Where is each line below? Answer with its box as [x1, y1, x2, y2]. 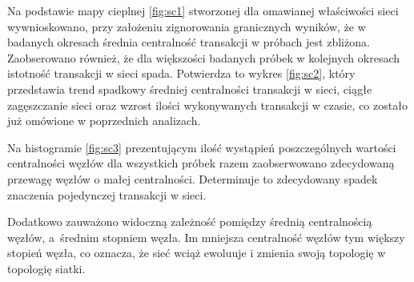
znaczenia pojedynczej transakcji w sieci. [7, 186, 207, 203]
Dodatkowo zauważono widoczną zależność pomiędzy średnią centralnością [7, 213, 372, 230]
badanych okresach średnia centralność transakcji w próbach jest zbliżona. [7, 34, 370, 50]
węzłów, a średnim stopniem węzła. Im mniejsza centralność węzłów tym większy [7, 228, 405, 245]
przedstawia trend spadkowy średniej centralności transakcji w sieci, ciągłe [7, 80, 372, 97]
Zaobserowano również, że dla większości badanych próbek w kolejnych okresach [7, 49, 400, 66]
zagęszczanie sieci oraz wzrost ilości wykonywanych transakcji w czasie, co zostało [7, 96, 408, 113]
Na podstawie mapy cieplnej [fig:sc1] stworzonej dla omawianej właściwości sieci [7, 2, 399, 18]
